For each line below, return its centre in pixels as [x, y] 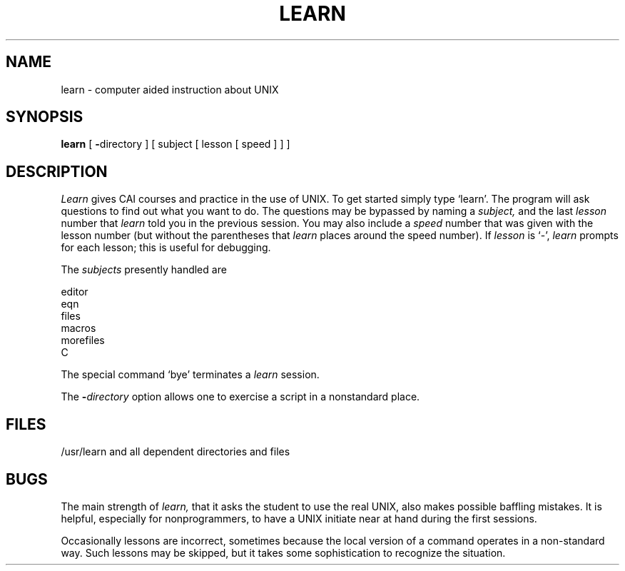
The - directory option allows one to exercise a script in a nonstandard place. [240, 397]
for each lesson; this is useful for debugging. [166, 248]
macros [78, 328]
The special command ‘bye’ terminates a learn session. [190, 375]
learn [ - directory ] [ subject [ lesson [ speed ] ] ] [176, 144]
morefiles [83, 340]
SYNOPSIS [45, 117]
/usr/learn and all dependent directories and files [176, 452]
